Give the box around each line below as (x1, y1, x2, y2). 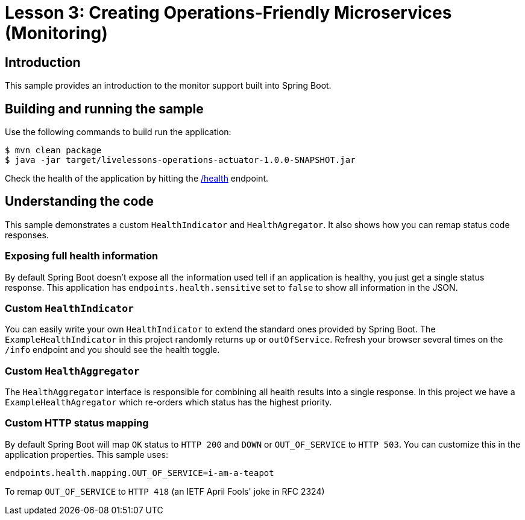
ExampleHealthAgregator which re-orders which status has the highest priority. (5, 397, 332, 408)
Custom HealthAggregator (5, 364, 140, 377)
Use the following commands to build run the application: (5, 127, 231, 138)
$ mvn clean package (5, 145, 102, 156)
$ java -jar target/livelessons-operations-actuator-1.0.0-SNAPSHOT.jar (5, 155, 356, 165)
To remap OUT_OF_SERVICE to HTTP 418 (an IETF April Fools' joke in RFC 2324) (5, 486, 325, 496)
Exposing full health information (5, 250, 159, 262)
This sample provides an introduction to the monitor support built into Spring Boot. (5, 80, 332, 91)
